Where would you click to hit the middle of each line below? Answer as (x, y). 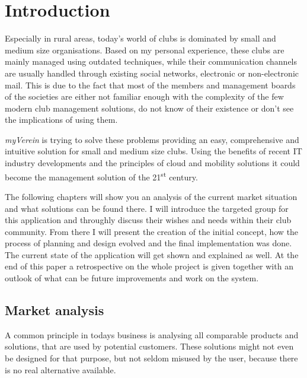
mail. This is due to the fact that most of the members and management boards (150, 85)
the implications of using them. (61, 120)
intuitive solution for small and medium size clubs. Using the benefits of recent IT (153, 151)
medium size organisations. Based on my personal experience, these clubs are (145, 50)
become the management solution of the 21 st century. (101, 176)
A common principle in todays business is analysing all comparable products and (152, 334)
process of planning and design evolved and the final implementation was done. (148, 243)
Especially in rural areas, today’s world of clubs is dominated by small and (140, 38)
